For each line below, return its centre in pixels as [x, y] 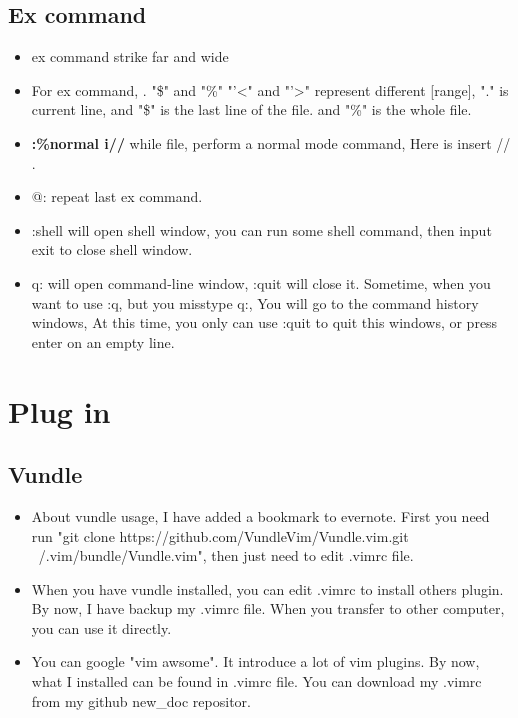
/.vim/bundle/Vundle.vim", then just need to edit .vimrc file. [226, 555]
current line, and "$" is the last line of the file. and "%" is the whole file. [251, 109]
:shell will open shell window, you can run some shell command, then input [261, 229]
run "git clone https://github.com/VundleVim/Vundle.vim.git [220, 535]
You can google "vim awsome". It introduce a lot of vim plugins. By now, [255, 661]
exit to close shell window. [112, 249]
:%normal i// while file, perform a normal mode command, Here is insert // [271, 142]
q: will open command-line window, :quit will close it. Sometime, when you [261, 282]
